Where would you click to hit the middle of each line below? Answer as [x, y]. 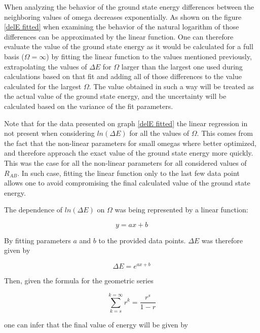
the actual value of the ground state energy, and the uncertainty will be [115, 96]
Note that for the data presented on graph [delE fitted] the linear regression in [126, 123]
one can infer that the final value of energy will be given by [96, 324]
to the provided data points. [142, 240]
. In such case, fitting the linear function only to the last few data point [128, 173]
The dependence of [33, 210]
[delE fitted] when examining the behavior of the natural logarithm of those [122, 27]
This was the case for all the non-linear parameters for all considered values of [125, 162]
